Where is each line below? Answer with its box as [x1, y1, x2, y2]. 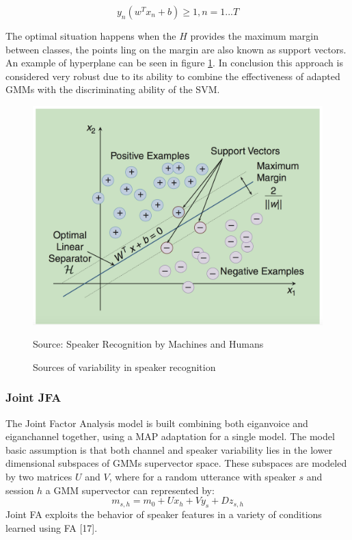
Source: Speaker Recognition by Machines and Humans [33, 337, 264, 351]
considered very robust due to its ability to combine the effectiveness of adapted [5, 68, 340, 83]
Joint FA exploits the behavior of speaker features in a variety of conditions [5, 506, 322, 521]
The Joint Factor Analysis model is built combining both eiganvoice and [5, 415, 308, 430]
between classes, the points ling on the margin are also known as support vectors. [5, 42, 347, 56]
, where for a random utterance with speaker [109, 470, 296, 483]
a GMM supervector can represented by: [45, 483, 215, 497]
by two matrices [5, 470, 72, 483]
